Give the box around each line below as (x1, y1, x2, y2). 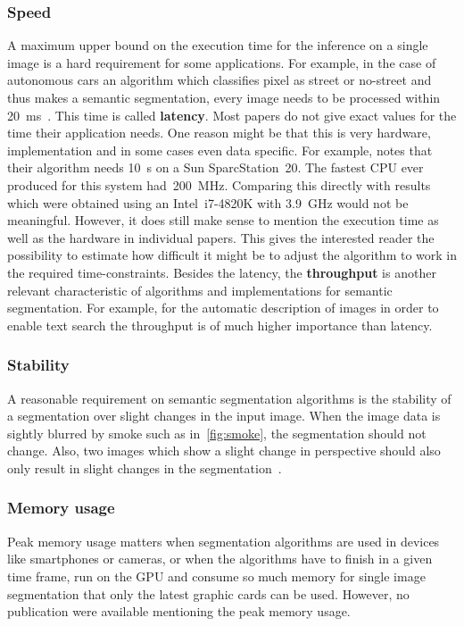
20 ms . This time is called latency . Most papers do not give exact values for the (7, 105, 457, 124)
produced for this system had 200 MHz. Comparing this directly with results (7, 175, 431, 194)
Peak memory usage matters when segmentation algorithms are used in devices (7, 531, 440, 550)
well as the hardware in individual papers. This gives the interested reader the (7, 228, 435, 246)
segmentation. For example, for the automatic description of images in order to (7, 298, 439, 317)
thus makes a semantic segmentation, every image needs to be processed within (7, 88, 441, 106)
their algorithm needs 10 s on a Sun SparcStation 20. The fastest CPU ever (7, 158, 424, 177)
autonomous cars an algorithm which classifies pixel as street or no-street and (7, 71, 432, 89)
